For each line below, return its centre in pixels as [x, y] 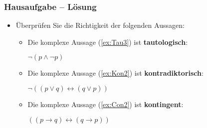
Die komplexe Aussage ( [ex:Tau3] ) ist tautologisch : [108, 42]
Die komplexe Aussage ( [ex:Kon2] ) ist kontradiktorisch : [115, 73]
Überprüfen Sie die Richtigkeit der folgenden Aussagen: [100, 25]
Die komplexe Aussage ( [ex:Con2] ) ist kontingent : [105, 104]
